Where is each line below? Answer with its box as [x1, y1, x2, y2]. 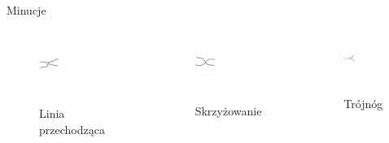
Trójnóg [343, 94, 383, 111]
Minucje [7, 2, 46, 18]
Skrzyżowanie [194, 102, 262, 119]
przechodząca [39, 120, 105, 137]
